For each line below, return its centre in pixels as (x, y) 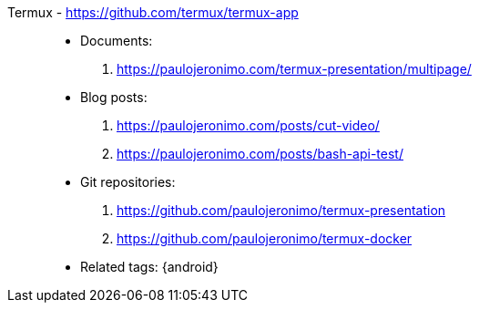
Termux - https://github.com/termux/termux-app (153, 12)
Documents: (117, 41)
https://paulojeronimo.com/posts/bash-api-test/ (260, 154)
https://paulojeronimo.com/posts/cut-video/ (248, 125)
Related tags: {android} (149, 267)
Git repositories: (128, 182)
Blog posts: (114, 97)
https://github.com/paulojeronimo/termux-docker (265, 238)
